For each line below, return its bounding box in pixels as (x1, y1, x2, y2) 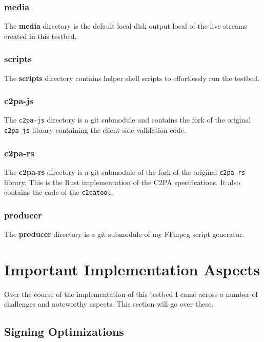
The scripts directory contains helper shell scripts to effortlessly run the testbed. (4, 72, 260, 83)
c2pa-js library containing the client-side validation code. (4, 125, 186, 135)
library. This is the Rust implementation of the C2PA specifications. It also (4, 176, 240, 187)
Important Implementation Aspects (4, 258, 260, 279)
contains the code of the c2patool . (4, 187, 113, 197)
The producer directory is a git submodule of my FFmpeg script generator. (4, 229, 245, 239)
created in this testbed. (4, 30, 77, 41)
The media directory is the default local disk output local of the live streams (4, 21, 248, 31)
